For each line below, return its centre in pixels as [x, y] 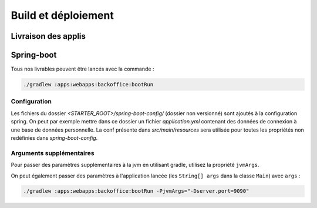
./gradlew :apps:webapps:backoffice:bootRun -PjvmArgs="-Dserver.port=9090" [136, 191]
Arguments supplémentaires [53, 153]
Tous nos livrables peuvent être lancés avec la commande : [82, 69]
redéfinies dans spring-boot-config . [54, 137]
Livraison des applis [48, 36]
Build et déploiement [62, 15]
